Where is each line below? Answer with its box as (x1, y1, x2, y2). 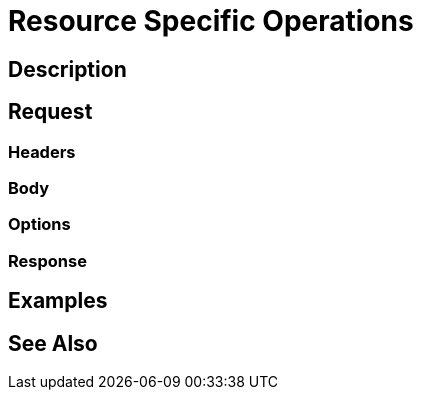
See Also (8, 330, 98, 356)
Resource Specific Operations (8, 4, 414, 38)
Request (8, 99, 93, 125)
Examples (8, 288, 108, 314)
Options (8, 214, 71, 235)
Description (8, 56, 127, 82)
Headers (8, 141, 76, 162)
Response (8, 250, 87, 271)
